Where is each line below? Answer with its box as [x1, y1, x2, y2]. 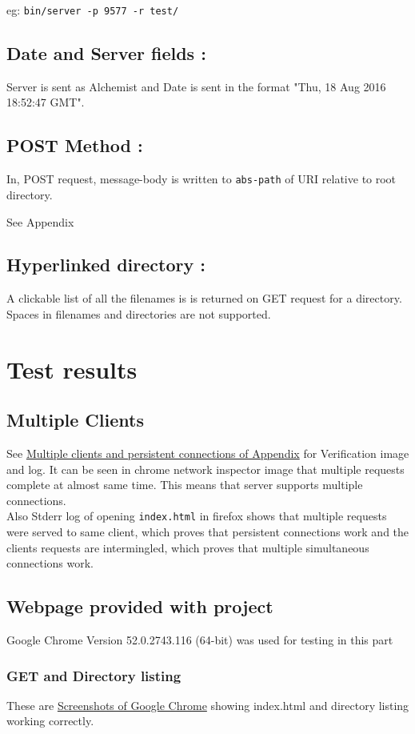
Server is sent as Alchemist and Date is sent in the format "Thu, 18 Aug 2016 [6, 78, 386, 94]
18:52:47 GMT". [6, 94, 85, 110]
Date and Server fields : [6, 41, 206, 66]
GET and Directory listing [6, 665, 182, 685]
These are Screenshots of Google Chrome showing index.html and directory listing [6, 696, 409, 713]
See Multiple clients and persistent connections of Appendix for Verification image [6, 445, 409, 462]
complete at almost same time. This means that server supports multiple [6, 476, 363, 493]
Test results [6, 352, 138, 385]
